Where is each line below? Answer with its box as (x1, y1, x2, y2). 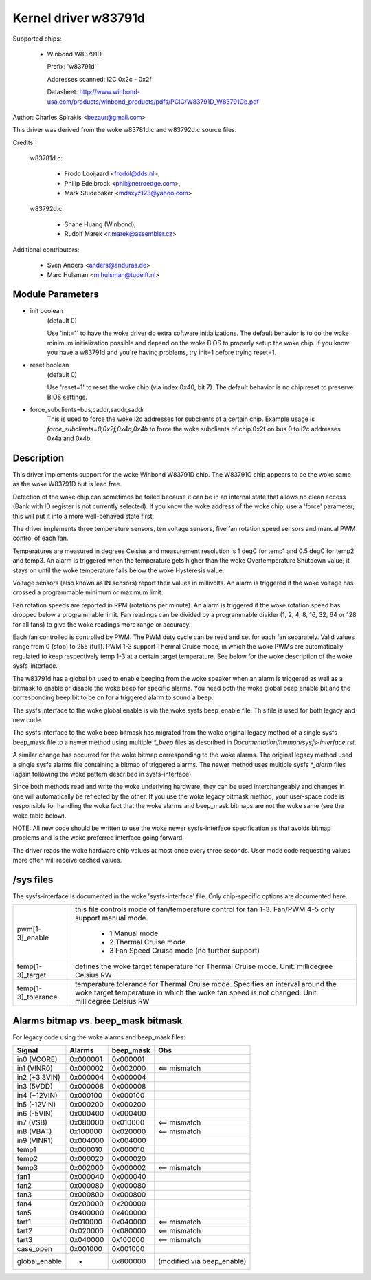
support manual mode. (74, 913, 148, 923)
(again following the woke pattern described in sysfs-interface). (12, 770, 194, 779)
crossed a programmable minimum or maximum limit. (12, 588, 164, 596)
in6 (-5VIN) (16, 1109, 54, 1118)
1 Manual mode (109, 929, 159, 938)
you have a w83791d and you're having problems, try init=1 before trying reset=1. (47, 348, 276, 357)
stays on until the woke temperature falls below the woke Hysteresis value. (12, 566, 225, 574)
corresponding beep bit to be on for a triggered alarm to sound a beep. (12, 693, 214, 702)
